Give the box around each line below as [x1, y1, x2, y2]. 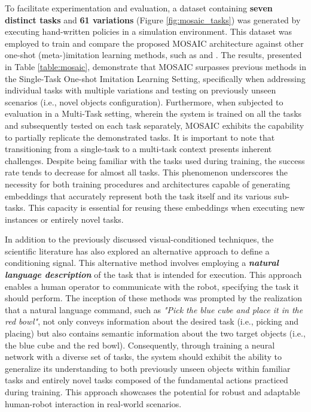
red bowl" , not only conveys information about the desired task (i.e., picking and [5, 315, 299, 328]
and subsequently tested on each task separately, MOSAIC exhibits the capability [5, 119, 304, 131]
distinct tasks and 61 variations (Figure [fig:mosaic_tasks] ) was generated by [5, 13, 301, 26]
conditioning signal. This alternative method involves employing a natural [5, 256, 279, 269]
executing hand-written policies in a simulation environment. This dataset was [5, 25, 292, 38]
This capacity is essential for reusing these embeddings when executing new [28, 201, 305, 214]
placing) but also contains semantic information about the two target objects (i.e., [5, 327, 306, 340]
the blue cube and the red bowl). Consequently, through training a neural [5, 338, 275, 351]
